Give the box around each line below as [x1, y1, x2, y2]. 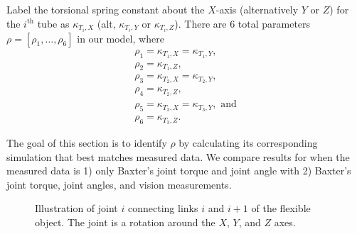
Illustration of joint [35, 201, 118, 216]
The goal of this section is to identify [6, 135, 167, 150]
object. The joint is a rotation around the [35, 215, 215, 229]
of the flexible [251, 201, 311, 216]
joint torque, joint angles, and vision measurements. [6, 177, 232, 191]
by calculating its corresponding [178, 135, 318, 150]
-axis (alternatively [215, 2, 299, 16]
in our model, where [77, 30, 164, 45]
